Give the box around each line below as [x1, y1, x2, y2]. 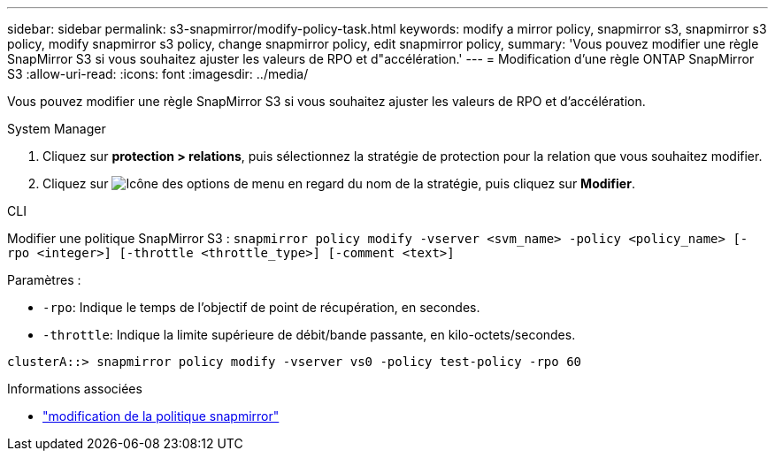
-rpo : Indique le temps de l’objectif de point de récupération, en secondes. [42, 300, 480, 315]
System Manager [7, 121, 106, 136]
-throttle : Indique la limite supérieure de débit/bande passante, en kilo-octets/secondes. [42, 327, 576, 342]
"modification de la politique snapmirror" [42, 408, 280, 424]
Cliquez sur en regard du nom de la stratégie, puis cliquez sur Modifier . [42, 176, 635, 191]
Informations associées [7, 381, 142, 396]
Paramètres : [7, 272, 81, 287]
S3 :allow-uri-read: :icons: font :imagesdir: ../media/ [7, 66, 309, 81]
